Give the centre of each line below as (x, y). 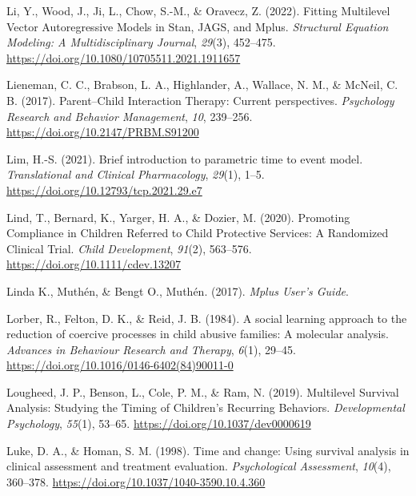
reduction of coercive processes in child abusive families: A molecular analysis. (198, 334)
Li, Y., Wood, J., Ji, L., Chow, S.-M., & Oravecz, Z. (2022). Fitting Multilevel (198, 10)
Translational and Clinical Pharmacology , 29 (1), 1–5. (136, 174)
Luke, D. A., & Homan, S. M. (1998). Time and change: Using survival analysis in (208, 450)
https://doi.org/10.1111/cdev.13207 (94, 264)
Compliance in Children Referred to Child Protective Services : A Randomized (198, 233)
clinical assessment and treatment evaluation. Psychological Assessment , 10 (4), (199, 466)
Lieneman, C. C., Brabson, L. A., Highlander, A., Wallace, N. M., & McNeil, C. (202, 85)
